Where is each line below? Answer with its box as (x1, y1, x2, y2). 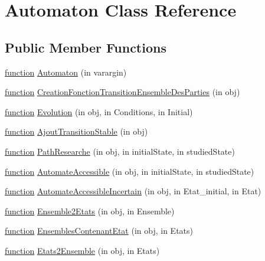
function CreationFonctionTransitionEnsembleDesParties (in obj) (5, 86, 240, 98)
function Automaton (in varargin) (5, 66, 127, 78)
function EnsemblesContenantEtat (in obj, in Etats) (5, 224, 193, 237)
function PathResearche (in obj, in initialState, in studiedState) (5, 145, 235, 157)
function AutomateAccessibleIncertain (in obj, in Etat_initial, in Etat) (5, 185, 261, 197)
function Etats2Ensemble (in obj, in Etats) (5, 244, 160, 256)
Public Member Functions (5, 38, 166, 56)
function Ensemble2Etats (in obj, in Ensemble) (5, 204, 175, 217)
